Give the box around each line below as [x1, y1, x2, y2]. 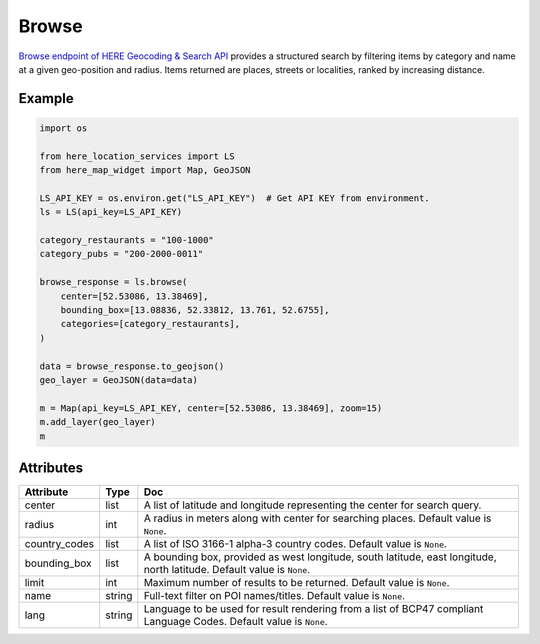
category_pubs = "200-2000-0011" [39, 248, 204, 260]
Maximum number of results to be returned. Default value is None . [143, 576, 450, 590]
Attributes [18, 459, 84, 476]
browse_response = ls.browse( [39, 276, 188, 288]
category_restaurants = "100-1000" [39, 235, 214, 246]
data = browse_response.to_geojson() [39, 360, 225, 372]
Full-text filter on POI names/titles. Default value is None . [143, 589, 405, 603]
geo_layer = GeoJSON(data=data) [39, 374, 199, 385]
